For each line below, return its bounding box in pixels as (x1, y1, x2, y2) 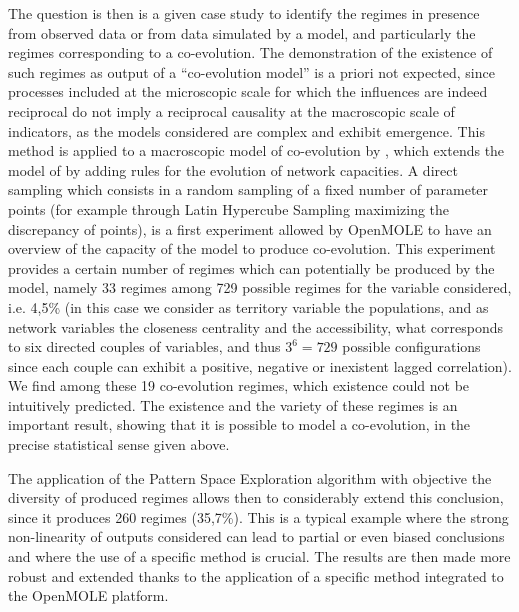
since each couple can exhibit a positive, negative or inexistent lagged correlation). (8, 355, 512, 376)
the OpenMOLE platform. (8, 585, 169, 606)
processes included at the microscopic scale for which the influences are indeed (8, 81, 488, 102)
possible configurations (342, 336, 481, 357)
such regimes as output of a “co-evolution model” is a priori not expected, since (8, 61, 495, 82)
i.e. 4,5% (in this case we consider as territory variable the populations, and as (8, 296, 489, 317)
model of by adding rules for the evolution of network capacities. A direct (8, 159, 458, 180)
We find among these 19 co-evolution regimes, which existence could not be (8, 375, 470, 396)
